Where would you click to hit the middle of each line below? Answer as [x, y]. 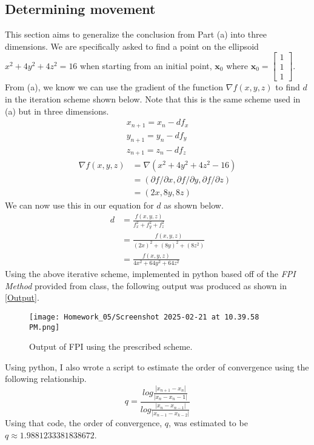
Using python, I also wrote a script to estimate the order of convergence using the [157, 366]
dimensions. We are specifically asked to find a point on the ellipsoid [132, 46]
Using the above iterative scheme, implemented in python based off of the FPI [150, 274]
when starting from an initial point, [146, 65]
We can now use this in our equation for [79, 205]
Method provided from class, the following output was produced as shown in [146, 285]
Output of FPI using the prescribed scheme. [111, 346]
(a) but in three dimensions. [57, 111]
